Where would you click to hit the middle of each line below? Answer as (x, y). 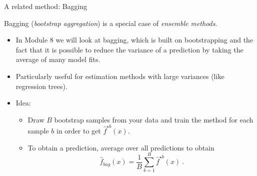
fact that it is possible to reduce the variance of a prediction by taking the (129, 49)
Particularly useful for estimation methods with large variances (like (120, 76)
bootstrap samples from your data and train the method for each (154, 119)
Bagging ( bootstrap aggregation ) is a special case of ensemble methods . (111, 23)
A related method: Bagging (46, 6)
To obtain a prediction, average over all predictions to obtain (121, 147)
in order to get (79, 131)
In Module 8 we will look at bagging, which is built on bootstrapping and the (134, 40)
